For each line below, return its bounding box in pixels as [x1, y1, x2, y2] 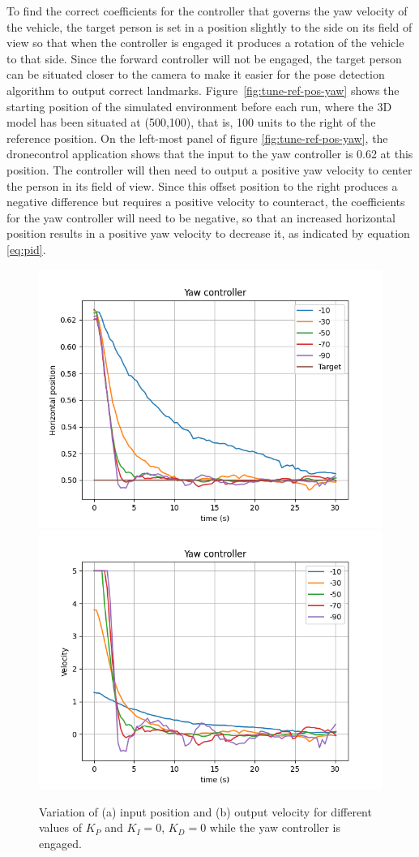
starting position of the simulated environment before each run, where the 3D [6, 97, 392, 114]
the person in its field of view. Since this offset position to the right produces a [6, 177, 398, 194]
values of [39, 819, 82, 836]
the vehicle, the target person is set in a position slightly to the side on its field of [6, 18, 413, 35]
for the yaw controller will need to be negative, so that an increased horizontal [6, 209, 395, 226]
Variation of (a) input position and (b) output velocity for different [39, 803, 372, 820]
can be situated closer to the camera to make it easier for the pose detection [6, 66, 385, 83]
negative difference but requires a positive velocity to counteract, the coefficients [6, 193, 405, 210]
